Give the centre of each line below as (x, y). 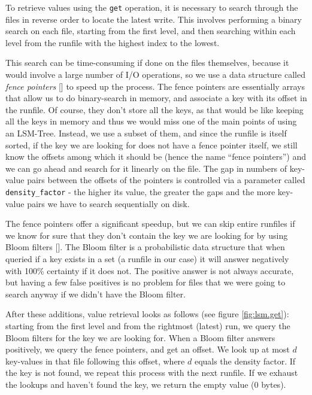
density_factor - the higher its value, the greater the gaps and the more (140, 191)
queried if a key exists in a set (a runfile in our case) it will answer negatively (147, 259)
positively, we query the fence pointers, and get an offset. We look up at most (148, 349)
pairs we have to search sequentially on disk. (108, 203)
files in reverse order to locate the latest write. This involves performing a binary (154, 19)
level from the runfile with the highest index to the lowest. (113, 42)
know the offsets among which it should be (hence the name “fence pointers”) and (156, 157)
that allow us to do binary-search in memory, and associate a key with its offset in (156, 98)
